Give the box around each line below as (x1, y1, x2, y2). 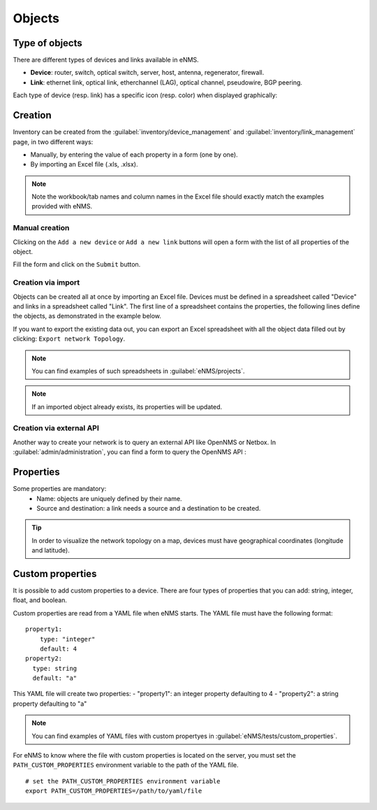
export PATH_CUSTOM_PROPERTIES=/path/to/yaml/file (25, 787, 202, 795)
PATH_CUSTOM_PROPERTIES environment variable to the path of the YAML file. (13, 761, 239, 769)
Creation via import (13, 278, 80, 287)
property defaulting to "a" (13, 699, 87, 708)
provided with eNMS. (31, 202, 93, 211)
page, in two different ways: (13, 137, 94, 146)
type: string (32, 665, 77, 672)
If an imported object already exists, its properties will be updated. (31, 402, 223, 411)
